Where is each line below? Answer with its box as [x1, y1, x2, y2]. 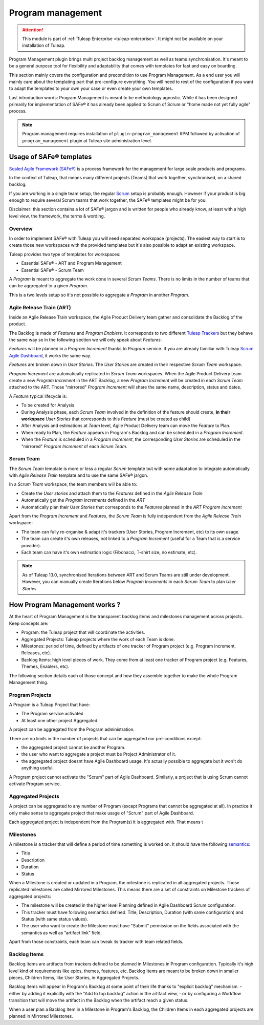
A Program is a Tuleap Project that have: [9, 702, 90, 708]
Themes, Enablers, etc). [21, 663, 69, 669]
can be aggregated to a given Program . [9, 283, 88, 289]
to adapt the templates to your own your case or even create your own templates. [9, 85, 173, 91]
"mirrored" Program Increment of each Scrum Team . [21, 443, 127, 449]
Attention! [22, 27, 44, 33]
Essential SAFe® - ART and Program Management [21, 260, 122, 266]
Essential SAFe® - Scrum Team [21, 267, 84, 273]
